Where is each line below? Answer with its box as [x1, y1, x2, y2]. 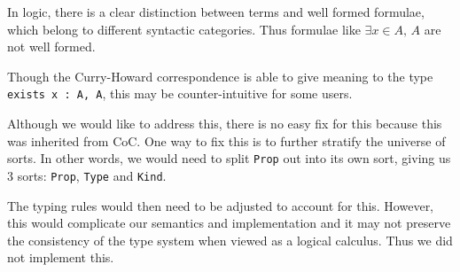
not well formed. [7, 37, 96, 56]
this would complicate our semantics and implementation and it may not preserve [7, 214, 451, 232]
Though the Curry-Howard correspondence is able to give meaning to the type [7, 66, 433, 85]
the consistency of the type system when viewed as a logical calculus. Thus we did [7, 230, 453, 249]
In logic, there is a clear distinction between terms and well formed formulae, [7, 3, 425, 20]
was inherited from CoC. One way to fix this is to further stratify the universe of [7, 131, 446, 150]
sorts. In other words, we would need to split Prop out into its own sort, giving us [7, 149, 451, 167]
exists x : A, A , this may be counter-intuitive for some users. [7, 84, 353, 103]
